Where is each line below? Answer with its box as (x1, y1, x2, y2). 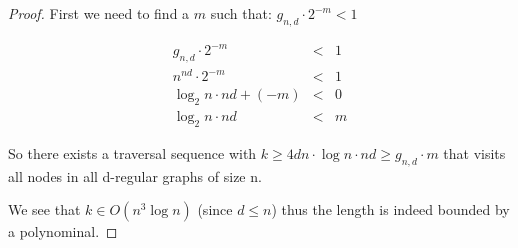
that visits (443, 142, 506, 163)
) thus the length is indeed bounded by (271, 199, 510, 220)
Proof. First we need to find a (8, 3, 190, 23)
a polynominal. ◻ (8, 221, 118, 242)
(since (197, 199, 233, 220)
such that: (210, 3, 272, 23)
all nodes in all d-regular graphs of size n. (8, 165, 262, 186)
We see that (8, 199, 81, 220)
